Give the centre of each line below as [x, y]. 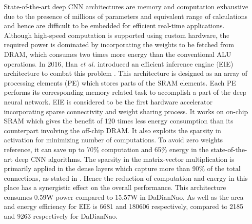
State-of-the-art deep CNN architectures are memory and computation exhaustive [126, 6]
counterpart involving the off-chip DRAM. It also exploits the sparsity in [113, 130]
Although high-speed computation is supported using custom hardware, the [117, 35]
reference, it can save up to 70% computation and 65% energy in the [106, 149]
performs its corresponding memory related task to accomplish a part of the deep [125, 92]
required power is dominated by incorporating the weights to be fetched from [119, 44]
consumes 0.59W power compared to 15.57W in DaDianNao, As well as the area [124, 197]
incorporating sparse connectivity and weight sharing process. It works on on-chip [126, 111]
